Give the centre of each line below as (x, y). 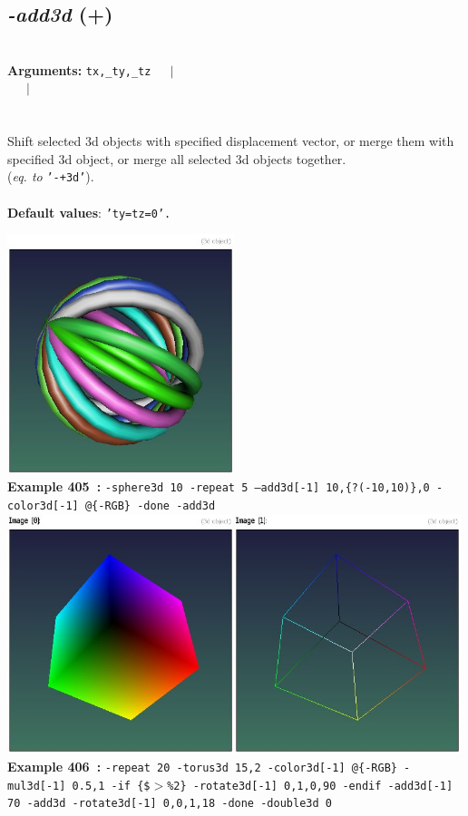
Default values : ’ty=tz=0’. (89, 212)
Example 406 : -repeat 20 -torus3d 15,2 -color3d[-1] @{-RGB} (202, 766)
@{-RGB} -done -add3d (150, 506)
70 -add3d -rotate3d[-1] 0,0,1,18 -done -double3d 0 (170, 804)
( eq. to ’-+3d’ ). (51, 176)
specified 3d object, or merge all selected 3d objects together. (177, 158)
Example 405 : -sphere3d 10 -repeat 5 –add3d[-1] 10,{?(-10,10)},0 (219, 486)
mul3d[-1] (37, 786)
